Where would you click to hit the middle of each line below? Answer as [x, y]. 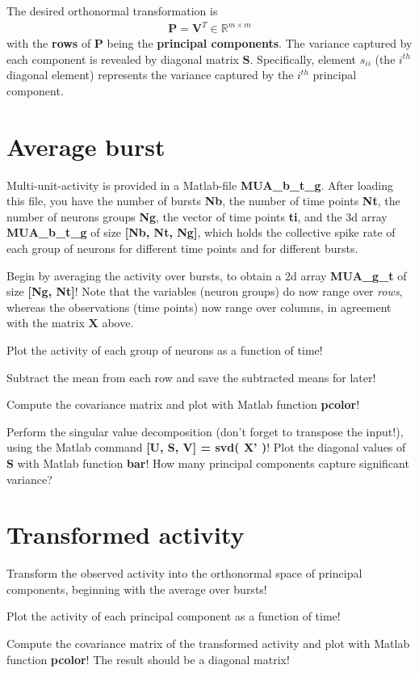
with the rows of [49, 43]
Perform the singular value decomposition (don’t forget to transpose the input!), [205, 431]
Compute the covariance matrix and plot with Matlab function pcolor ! [183, 404]
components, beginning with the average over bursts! [137, 589]
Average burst [86, 146]
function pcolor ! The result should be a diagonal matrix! [148, 659]
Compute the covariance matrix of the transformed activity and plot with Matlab [208, 644]
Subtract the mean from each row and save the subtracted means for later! [191, 377]
